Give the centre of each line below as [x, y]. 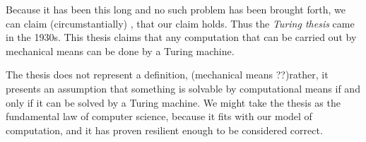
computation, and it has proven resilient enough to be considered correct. [164, 130]
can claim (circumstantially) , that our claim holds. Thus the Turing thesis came [180, 23]
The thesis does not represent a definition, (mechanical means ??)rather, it [167, 75]
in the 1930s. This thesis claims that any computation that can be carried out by [181, 37]
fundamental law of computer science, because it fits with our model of [159, 116]
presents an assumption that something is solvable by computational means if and [183, 88]
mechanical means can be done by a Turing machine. [120, 51]
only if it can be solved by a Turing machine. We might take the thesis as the [173, 102]
